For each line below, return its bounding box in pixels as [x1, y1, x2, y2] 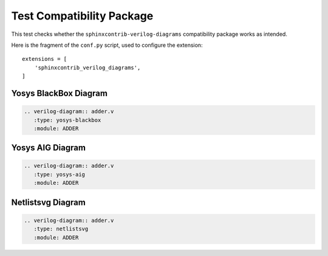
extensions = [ [22, 55, 67, 63]
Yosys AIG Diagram [11, 143, 86, 153]
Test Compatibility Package [11, 9, 154, 22]
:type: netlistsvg [33, 226, 89, 232]
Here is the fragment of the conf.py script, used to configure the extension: [11, 41, 203, 49]
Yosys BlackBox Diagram [11, 88, 108, 99]
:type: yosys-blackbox [33, 116, 101, 123]
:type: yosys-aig [33, 171, 85, 178]
